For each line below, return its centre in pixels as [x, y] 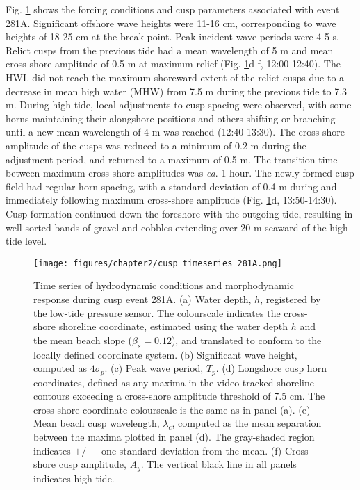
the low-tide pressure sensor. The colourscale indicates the [157, 312]
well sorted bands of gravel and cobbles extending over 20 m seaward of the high [177, 227]
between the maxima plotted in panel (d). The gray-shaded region [174, 436]
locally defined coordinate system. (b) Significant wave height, [165, 354]
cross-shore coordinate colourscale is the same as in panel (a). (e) [172, 409]
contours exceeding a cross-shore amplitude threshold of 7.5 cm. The [179, 396]
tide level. [26, 241]
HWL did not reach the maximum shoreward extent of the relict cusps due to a [175, 77]
